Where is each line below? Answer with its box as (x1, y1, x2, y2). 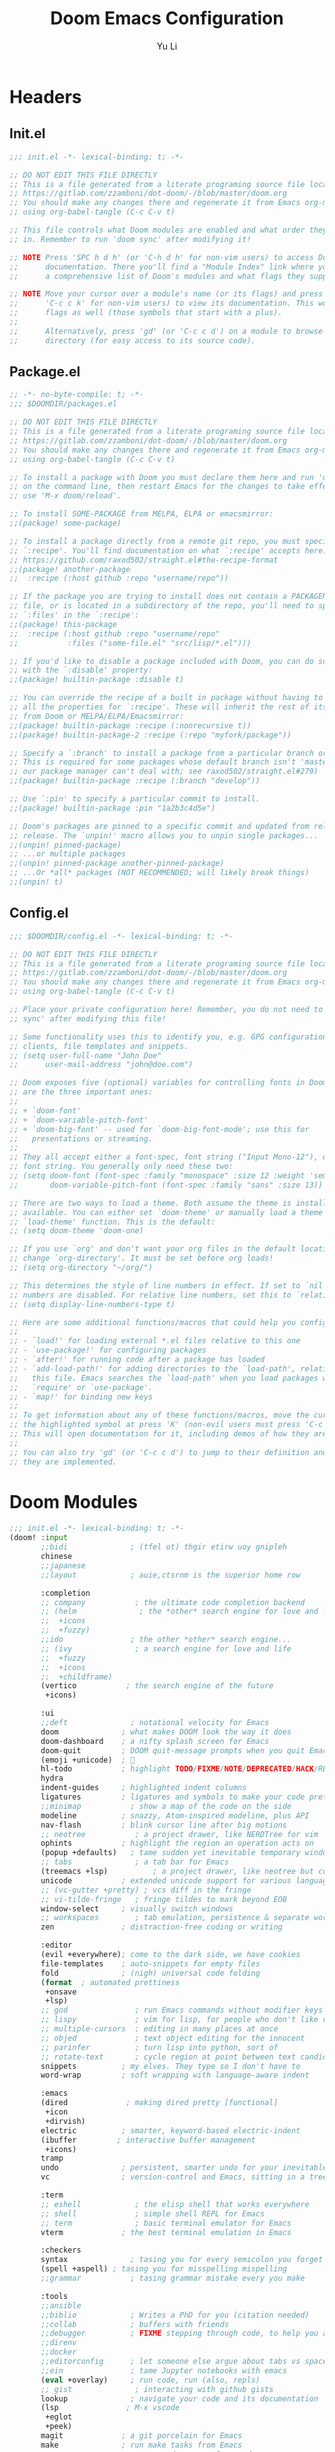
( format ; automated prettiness (40, 1977, 181, 1987)
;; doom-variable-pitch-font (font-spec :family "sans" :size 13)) (9, 1180, 324, 1190)
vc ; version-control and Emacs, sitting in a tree (40, 2172, 328, 2182)
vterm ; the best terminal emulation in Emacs (40, 2227, 292, 2237)
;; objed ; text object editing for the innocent (40, 2033, 306, 2043)
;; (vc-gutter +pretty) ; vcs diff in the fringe (40, 1885, 252, 1895)
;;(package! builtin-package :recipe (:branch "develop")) (9, 776, 261, 786)
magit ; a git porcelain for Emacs (40, 2431, 243, 2441)
